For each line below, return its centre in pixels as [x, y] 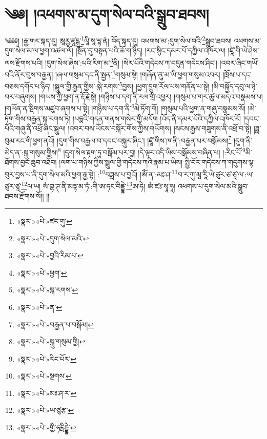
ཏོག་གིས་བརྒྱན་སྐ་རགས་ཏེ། [38, 118]
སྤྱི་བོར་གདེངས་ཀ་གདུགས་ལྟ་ [220, 162]
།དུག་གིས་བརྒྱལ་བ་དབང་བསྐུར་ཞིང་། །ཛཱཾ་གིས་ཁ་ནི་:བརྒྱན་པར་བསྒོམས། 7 [144, 139]
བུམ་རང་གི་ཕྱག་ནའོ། [30, 140]
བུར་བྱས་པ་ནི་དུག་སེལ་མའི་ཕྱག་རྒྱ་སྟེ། [50, 174]
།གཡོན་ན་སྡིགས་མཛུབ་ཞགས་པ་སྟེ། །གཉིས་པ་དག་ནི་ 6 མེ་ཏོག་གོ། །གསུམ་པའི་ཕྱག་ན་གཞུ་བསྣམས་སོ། [125, 107]
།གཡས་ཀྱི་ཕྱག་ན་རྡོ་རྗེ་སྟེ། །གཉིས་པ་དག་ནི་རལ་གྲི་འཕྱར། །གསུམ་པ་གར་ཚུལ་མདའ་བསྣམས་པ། [151, 96]
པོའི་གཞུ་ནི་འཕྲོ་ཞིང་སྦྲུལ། [35, 128]
